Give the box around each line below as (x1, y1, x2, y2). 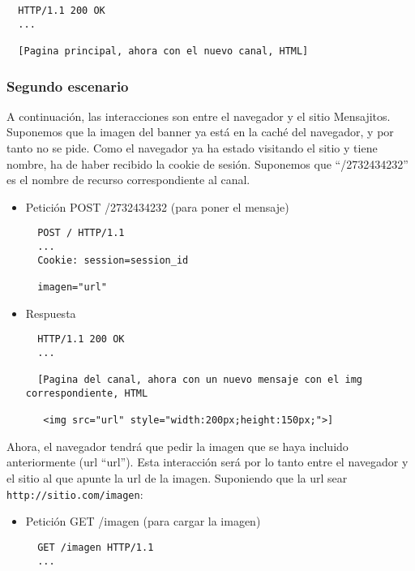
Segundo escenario (6, 75, 129, 96)
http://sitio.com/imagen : (6, 485, 143, 502)
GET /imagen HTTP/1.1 (37, 541, 154, 553)
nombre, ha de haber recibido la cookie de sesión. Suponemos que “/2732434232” (6, 155, 409, 172)
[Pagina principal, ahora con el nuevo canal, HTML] (18, 45, 309, 57)
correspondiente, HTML (25, 387, 148, 399)
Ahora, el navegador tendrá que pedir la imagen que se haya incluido (6, 437, 349, 454)
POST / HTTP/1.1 (37, 227, 125, 239)
